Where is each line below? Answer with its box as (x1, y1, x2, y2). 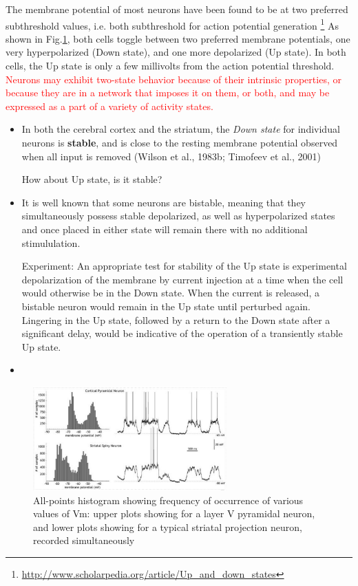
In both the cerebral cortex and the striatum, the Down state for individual (21, 122, 340, 136)
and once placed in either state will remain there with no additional (21, 221, 308, 236)
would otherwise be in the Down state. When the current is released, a (21, 285, 320, 300)
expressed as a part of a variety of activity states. (6, 98, 213, 113)
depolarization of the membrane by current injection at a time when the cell (21, 272, 344, 286)
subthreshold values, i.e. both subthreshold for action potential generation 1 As (6, 16, 339, 32)
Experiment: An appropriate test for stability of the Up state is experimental (21, 259, 347, 273)
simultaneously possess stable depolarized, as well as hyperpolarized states (21, 208, 335, 223)
